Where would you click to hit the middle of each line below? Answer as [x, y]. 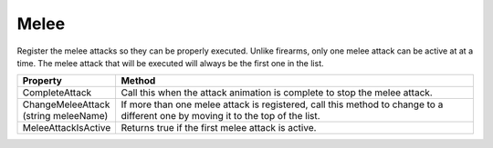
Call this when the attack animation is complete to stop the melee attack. [277, 93]
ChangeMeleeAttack [66, 104]
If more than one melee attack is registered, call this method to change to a [282, 104]
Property [42, 81]
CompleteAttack [57, 93]
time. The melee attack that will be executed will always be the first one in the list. [170, 63]
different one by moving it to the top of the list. [220, 116]
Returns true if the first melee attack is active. [219, 128]
